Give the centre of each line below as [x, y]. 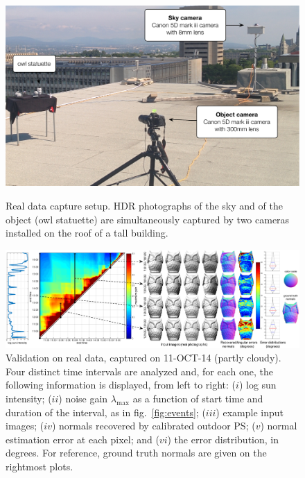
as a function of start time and [198, 398]
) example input [250, 412]
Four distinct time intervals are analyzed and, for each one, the [139, 371]
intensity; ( [29, 398]
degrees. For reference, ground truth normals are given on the [136, 453]
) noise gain [83, 398]
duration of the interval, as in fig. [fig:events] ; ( [106, 412]
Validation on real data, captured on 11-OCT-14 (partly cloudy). [143, 358]
